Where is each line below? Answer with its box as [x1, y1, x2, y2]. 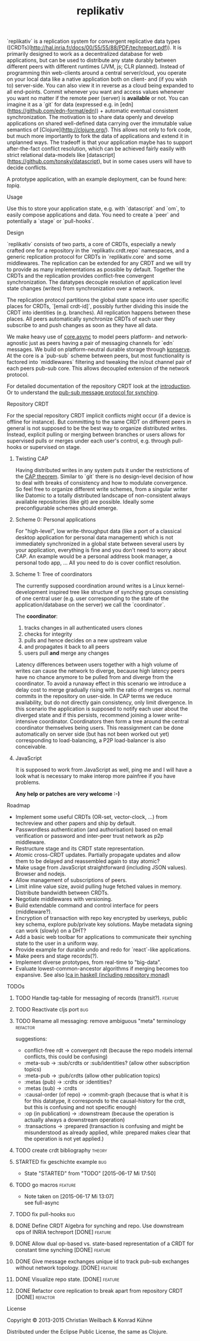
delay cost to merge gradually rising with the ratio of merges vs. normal [15, 686, 191, 693]
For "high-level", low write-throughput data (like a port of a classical [15, 527, 182, 535]
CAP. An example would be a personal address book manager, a [15, 553, 173, 560]
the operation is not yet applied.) [24, 1135, 104, 1142]
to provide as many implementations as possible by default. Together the [7, 266, 185, 273]
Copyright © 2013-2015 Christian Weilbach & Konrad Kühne [7, 1317, 153, 1324]
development [15, 589, 48, 596]
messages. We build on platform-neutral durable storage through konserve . [7, 346, 192, 353]
